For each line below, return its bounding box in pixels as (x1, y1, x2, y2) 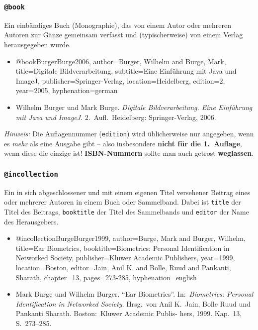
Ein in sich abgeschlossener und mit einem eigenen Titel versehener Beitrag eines (4, 187, 251, 197)
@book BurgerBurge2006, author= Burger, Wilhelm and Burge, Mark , (15, 56, 226, 66)
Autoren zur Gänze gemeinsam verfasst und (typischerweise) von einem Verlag (4, 29, 243, 40)
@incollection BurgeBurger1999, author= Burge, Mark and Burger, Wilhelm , (15, 233, 246, 243)
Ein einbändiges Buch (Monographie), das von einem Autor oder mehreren (4, 19, 231, 30)
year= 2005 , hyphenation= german (15, 85, 118, 96)
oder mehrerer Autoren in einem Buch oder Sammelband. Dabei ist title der (4, 197, 241, 207)
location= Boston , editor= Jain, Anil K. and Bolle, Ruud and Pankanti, (15, 262, 231, 273)
